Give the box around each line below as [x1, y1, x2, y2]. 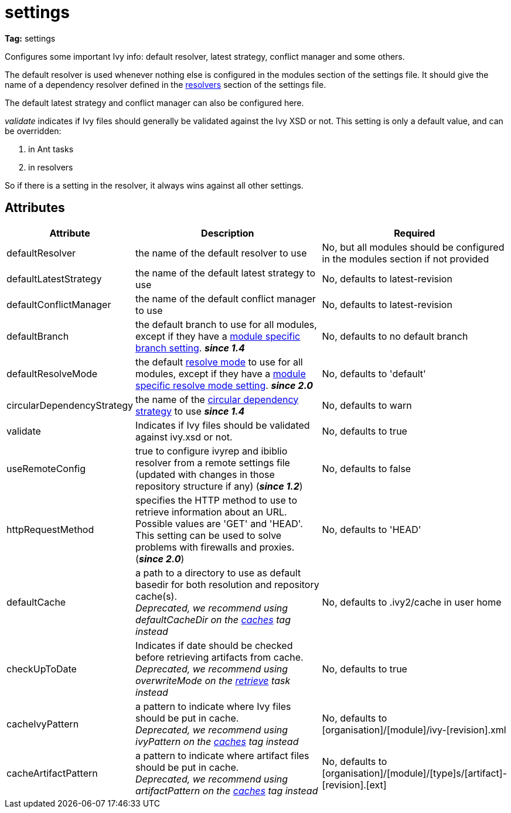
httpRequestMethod [6, 523, 94, 535]
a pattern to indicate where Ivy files [135, 700, 291, 712]
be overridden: [5, 125, 62, 136]
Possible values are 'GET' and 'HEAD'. [135, 517, 303, 530]
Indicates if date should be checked [135, 639, 293, 651]
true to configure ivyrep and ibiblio [135, 445, 288, 457]
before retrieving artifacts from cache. [135, 651, 304, 663]
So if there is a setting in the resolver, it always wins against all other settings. [5, 180, 304, 190]
